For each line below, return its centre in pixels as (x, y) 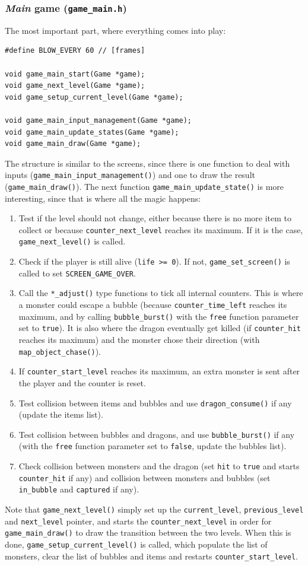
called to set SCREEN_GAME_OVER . (77, 273)
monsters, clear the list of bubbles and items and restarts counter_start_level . (152, 556)
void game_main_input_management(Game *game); (98, 120)
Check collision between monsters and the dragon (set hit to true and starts (159, 466)
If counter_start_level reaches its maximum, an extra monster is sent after (159, 371)
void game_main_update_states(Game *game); (92, 132)
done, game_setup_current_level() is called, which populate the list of (136, 544)
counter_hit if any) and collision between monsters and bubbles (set (145, 477)
